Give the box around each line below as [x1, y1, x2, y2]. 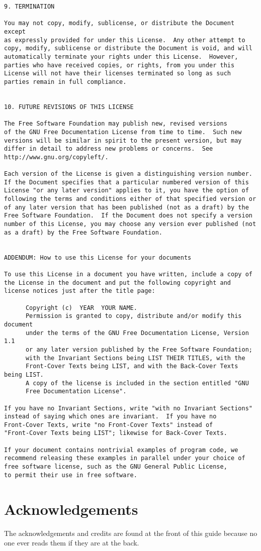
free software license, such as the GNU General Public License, [4, 463, 227, 471]
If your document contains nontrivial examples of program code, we [4, 446, 238, 454]
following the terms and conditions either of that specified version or [4, 195, 256, 203]
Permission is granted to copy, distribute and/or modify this [25, 312, 242, 320]
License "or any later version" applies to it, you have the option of [4, 187, 249, 194]
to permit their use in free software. [4, 471, 137, 479]
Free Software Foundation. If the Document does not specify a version [4, 212, 252, 219]
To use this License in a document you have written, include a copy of [4, 271, 252, 278]
